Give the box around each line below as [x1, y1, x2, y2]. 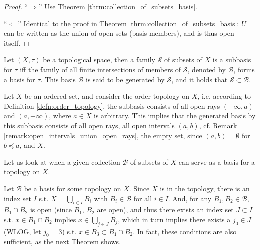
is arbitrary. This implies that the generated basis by [94, 110, 256, 121]
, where [49, 110, 71, 121]
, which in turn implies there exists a [118, 214, 231, 224]
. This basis [40, 74, 76, 84]
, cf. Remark [199, 120, 237, 130]
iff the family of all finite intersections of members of [20, 64, 181, 74]
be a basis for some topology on [24, 183, 121, 193]
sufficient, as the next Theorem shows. [4, 236, 121, 247]
